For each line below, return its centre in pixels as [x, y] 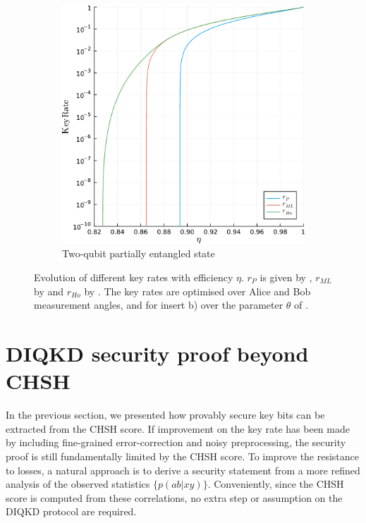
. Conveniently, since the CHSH [276, 484]
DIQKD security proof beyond [157, 353]
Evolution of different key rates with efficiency [134, 277]
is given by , [286, 277]
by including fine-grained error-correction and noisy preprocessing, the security [176, 442]
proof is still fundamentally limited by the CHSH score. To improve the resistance [183, 456]
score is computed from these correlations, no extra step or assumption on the [174, 497]
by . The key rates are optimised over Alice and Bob [197, 291]
